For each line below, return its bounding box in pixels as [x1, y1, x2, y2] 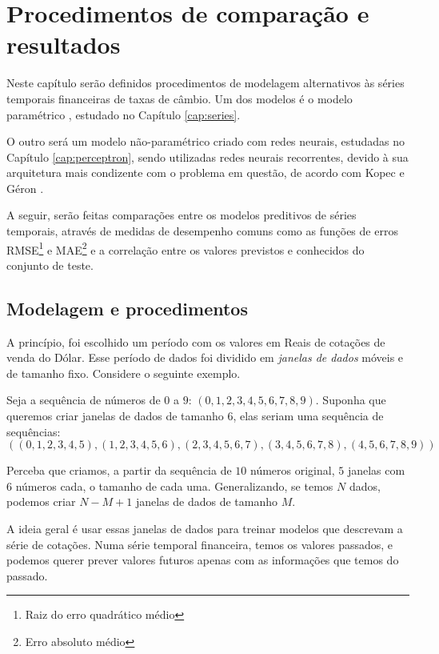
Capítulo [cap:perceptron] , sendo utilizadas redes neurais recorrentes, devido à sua [6, 148, 409, 165]
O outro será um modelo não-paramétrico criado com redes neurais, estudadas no [6, 133, 405, 150]
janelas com [347, 462, 405, 479]
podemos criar [6, 493, 76, 510]
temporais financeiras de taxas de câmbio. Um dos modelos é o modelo [6, 90, 353, 106]
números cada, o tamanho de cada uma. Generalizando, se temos [15, 477, 333, 494]
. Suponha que [315, 391, 386, 408]
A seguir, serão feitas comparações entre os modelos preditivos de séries [6, 207, 357, 223]
